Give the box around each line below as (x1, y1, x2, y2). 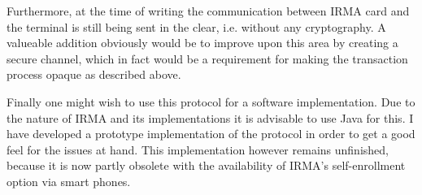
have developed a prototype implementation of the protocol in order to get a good (7, 125, 415, 142)
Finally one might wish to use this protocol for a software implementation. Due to (7, 93, 415, 110)
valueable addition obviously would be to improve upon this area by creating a (7, 34, 398, 51)
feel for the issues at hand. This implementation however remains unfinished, (7, 141, 389, 158)
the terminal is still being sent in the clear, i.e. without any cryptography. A (7, 18, 386, 35)
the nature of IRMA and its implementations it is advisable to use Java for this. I (7, 109, 414, 126)
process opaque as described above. (7, 66, 181, 83)
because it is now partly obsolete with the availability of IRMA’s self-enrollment (7, 157, 406, 174)
